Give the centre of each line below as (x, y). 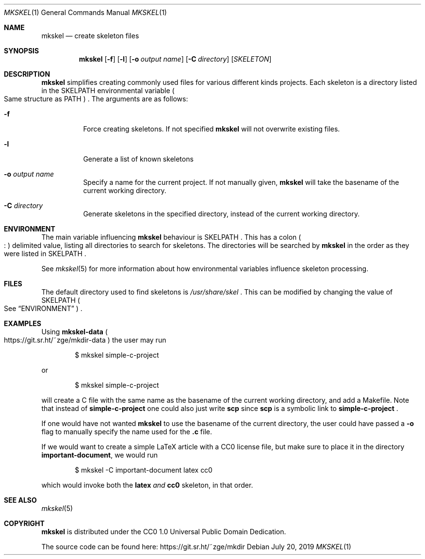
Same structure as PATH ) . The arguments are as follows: (96, 99)
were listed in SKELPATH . (45, 254)
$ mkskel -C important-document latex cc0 (144, 470)
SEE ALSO (20, 500)
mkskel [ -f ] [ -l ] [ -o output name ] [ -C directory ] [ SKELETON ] (175, 59)
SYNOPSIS (22, 51)
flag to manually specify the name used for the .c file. (127, 432)
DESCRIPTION (27, 74)
